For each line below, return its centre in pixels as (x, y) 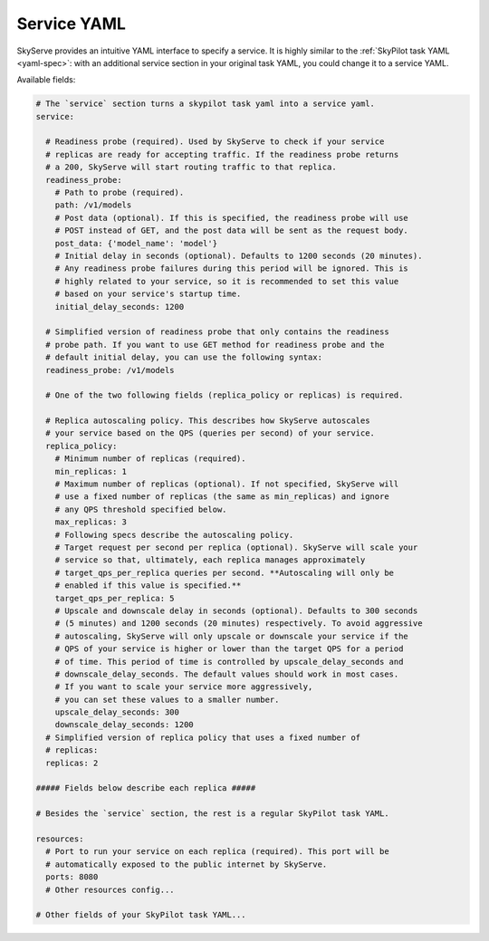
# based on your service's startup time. (148, 294)
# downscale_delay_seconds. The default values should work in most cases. (227, 674)
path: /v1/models (93, 205)
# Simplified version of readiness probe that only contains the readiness (217, 332)
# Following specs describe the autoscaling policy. (174, 535)
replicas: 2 (72, 763)
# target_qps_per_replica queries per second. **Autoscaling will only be (224, 572)
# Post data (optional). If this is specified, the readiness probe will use (232, 218)
